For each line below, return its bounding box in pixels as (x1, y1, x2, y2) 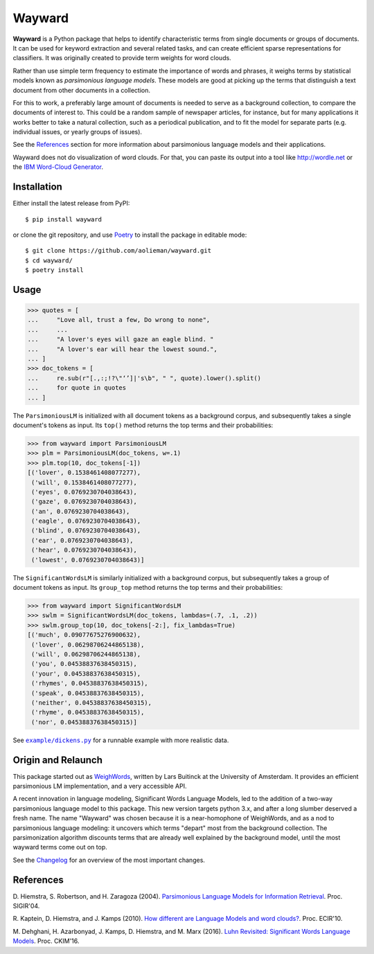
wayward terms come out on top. (12, 843, 107, 852)
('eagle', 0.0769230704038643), (31, 517, 141, 525)
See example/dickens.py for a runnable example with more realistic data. (12, 736, 229, 744)
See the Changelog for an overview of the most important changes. (12, 856, 206, 864)
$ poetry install (25, 267, 84, 274)
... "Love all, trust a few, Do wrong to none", (27, 316, 211, 324)
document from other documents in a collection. (12, 86, 151, 94)
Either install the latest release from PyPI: (12, 199, 130, 208)
